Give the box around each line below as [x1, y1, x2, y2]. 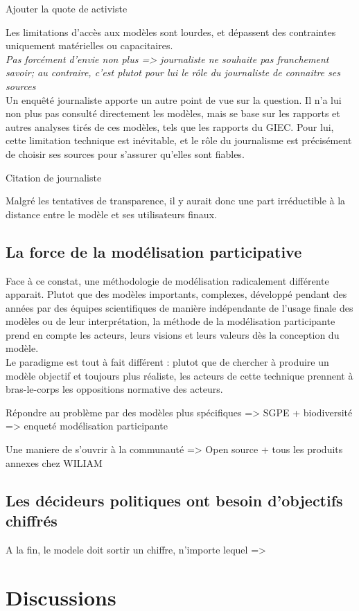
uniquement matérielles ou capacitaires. [6, 38, 173, 53]
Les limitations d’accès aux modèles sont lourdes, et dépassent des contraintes [6, 24, 336, 39]
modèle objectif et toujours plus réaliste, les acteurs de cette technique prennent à [6, 368, 353, 382]
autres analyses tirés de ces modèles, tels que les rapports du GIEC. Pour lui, [6, 119, 334, 134]
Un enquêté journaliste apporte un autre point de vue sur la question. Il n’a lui [6, 92, 342, 107]
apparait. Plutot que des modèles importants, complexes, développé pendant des [6, 287, 347, 301]
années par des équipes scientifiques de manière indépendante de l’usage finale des [6, 300, 353, 315]
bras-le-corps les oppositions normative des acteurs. [6, 382, 223, 396]
